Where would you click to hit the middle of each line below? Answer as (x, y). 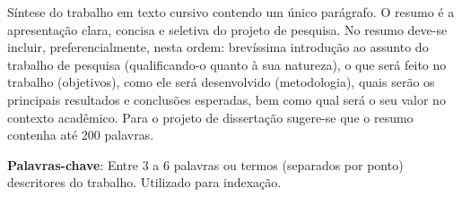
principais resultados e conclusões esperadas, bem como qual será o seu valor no (227, 99)
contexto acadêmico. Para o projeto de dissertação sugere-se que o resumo (210, 117)
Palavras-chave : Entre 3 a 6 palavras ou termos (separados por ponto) (205, 164)
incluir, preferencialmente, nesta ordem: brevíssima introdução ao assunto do (218, 47)
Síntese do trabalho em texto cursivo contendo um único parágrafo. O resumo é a (231, 12)
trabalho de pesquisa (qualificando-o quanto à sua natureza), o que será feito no (227, 64)
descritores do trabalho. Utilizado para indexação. (144, 182)
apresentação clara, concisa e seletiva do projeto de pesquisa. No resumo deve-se (227, 29)
